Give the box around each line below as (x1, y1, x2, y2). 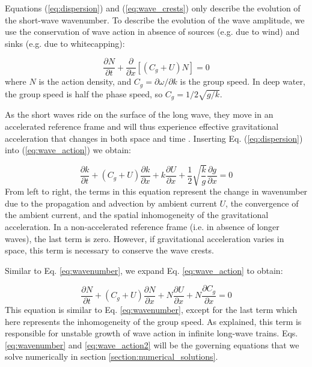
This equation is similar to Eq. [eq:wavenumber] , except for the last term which (5, 303, 298, 315)
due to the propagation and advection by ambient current (5, 196, 217, 209)
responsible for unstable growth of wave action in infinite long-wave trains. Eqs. (5, 327, 298, 339)
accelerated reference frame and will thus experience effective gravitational (5, 120, 279, 132)
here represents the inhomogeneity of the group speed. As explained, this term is (5, 315, 302, 327)
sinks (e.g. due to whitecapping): (5, 37, 125, 49)
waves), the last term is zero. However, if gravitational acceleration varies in (5, 232, 284, 244)
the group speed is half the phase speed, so (5, 87, 163, 100)
